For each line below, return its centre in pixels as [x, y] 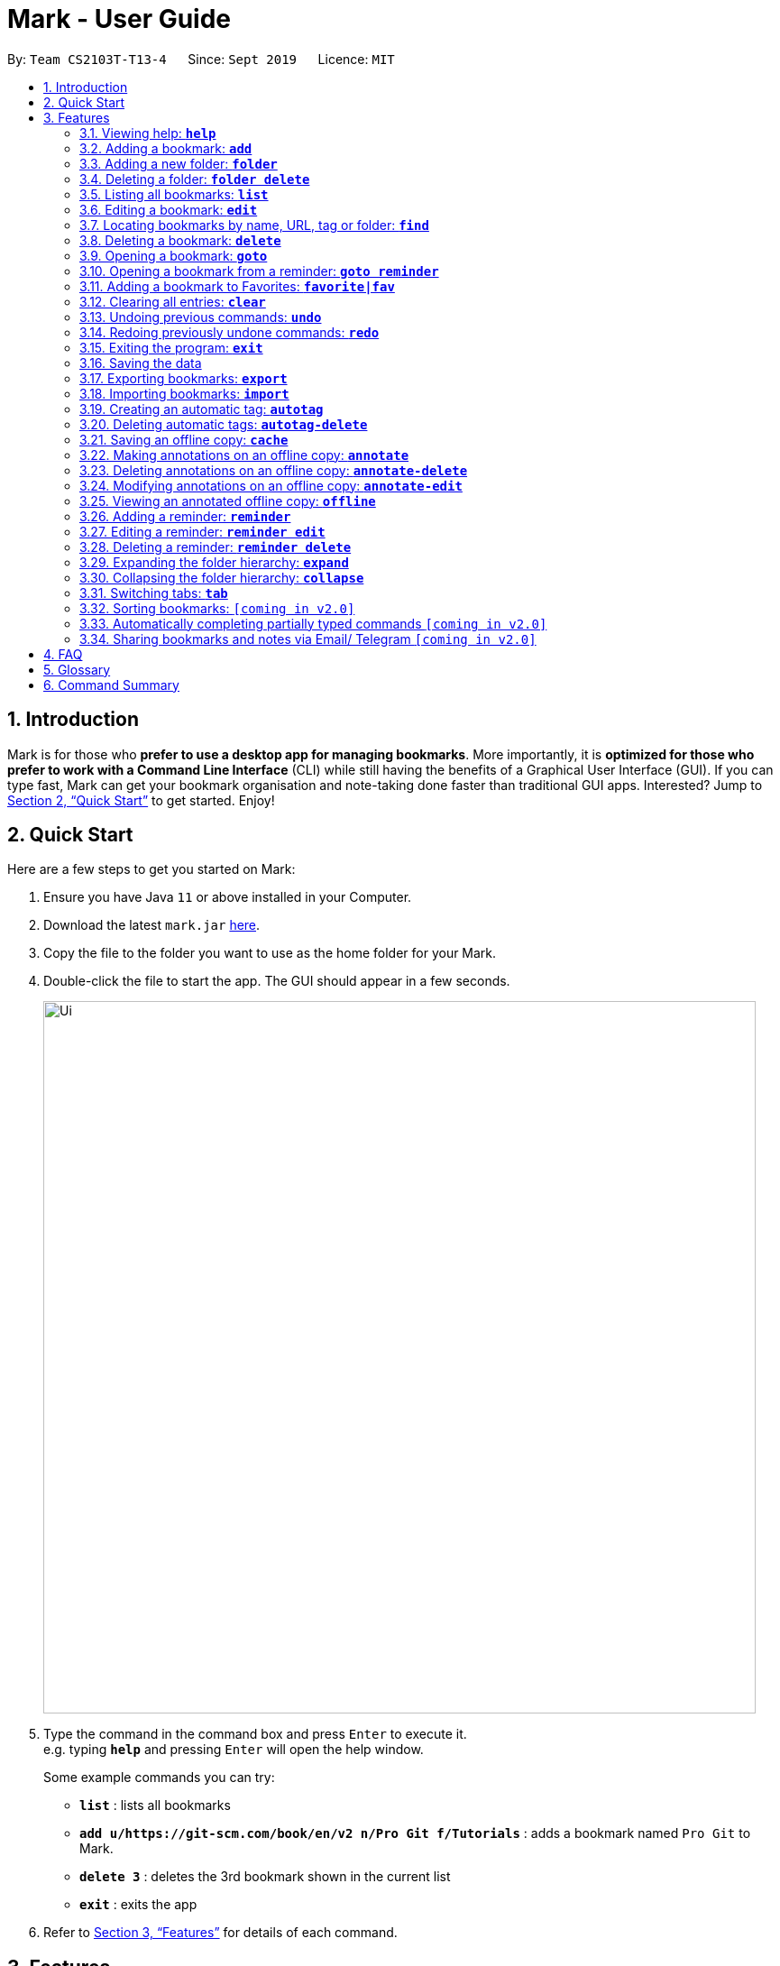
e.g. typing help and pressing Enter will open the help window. [234, 1750]
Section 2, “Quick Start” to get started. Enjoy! [141, 800]
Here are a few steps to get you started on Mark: [151, 869]
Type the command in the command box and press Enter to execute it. [255, 1734]
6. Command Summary [111, 684]
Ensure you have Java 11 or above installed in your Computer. [228, 897]
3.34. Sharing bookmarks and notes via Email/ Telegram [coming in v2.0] [308, 638]
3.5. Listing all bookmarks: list [174, 194]
